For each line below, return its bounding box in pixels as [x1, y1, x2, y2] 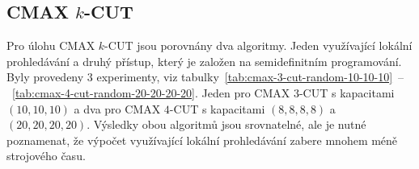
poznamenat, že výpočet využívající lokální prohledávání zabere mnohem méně [6, 131, 398, 148]
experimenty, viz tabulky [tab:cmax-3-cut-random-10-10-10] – [96, 68, 404, 85]
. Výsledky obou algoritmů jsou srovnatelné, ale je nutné [87, 116, 366, 133]
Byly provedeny [6, 68, 84, 85]
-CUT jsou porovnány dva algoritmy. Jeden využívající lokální [104, 37, 413, 54]
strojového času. [6, 147, 86, 164]
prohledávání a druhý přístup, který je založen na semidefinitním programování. [6, 52, 402, 69]
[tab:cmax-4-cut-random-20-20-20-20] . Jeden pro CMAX [12, 84, 290, 101]
